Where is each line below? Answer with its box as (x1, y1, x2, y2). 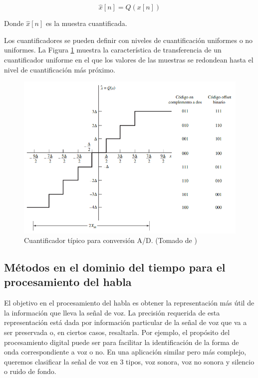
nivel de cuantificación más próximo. (4, 64, 115, 74)
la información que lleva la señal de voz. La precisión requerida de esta (4, 307, 220, 317)
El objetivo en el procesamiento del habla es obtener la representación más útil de (4, 297, 255, 308)
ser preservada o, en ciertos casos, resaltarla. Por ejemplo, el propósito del (4, 327, 230, 337)
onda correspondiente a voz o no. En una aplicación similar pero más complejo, (4, 346, 247, 357)
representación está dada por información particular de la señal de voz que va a (4, 317, 247, 327)
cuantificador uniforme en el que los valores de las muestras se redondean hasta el (4, 54, 254, 64)
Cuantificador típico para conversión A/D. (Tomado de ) (24, 235, 197, 245)
